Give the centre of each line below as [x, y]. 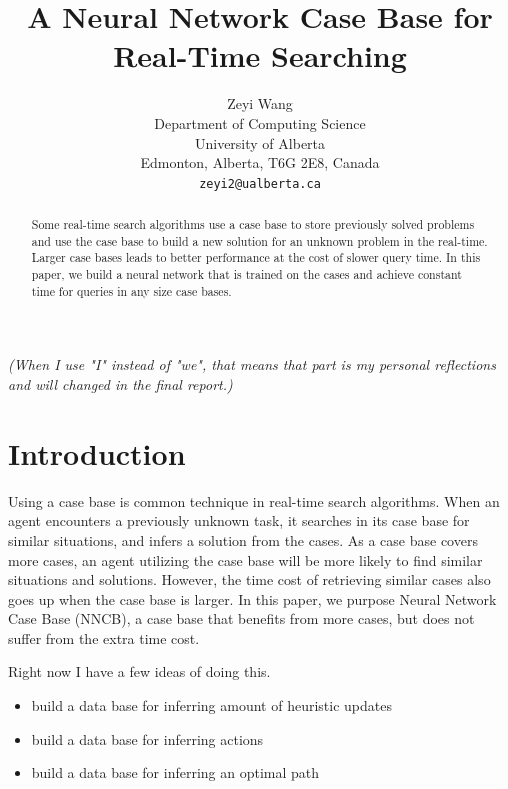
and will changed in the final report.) [120, 384]
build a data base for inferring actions [147, 738]
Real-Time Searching [260, 55]
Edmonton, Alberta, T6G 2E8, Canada [260, 162]
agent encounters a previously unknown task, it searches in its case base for [239, 520]
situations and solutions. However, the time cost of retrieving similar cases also [249, 579]
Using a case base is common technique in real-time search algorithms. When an [254, 500]
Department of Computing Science [260, 122]
